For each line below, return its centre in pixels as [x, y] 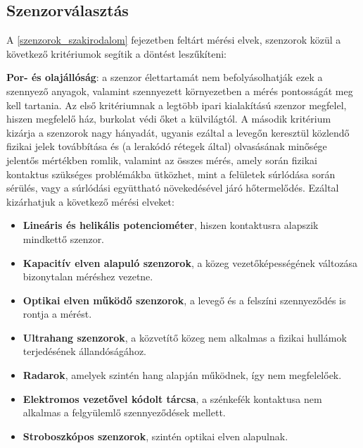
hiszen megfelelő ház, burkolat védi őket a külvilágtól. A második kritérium [169, 119]
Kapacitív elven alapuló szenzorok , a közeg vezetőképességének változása [190, 262]
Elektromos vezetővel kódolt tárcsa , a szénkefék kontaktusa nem [172, 398]
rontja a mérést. [57, 314]
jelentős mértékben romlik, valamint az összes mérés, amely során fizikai [162, 160]
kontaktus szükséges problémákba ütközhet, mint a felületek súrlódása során [171, 174]
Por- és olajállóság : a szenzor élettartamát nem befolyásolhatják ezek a [165, 77]
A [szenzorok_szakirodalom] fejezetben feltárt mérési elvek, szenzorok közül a [174, 40]
